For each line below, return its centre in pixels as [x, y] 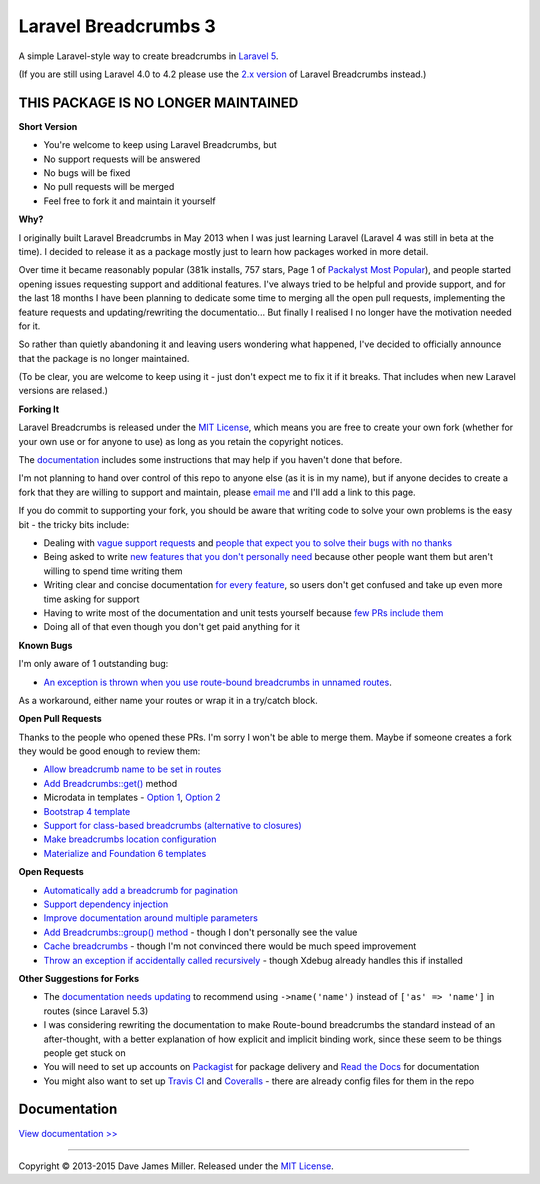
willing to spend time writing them [113, 571]
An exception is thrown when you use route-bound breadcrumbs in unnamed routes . [217, 682]
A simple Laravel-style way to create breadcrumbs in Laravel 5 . [148, 56]
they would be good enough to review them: [109, 751]
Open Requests [51, 872]
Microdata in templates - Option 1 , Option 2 [132, 797]
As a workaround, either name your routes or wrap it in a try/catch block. [168, 700]
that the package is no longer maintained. [104, 358]
